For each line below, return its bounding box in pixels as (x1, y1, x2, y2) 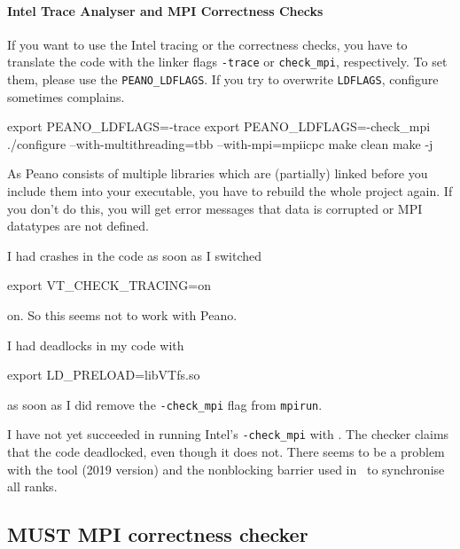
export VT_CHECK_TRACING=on (7, 276, 211, 294)
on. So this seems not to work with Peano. (7, 306, 238, 325)
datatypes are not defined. (7, 216, 149, 235)
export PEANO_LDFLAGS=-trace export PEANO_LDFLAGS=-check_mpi (7, 117, 431, 136)
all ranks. (7, 477, 58, 496)
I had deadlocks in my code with (7, 335, 184, 354)
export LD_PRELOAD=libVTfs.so (7, 365, 200, 384)
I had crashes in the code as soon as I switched (7, 246, 262, 264)
